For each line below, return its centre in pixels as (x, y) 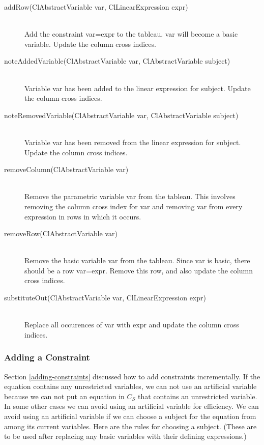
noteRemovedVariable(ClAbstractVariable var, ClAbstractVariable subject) (121, 115)
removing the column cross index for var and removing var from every (134, 206)
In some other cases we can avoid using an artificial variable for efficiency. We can (131, 406)
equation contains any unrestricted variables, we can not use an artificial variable (130, 386)
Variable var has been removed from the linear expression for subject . (133, 142)
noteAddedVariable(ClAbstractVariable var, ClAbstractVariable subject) (117, 61)
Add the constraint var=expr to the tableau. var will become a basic (131, 34)
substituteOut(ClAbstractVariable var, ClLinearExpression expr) (105, 298)
